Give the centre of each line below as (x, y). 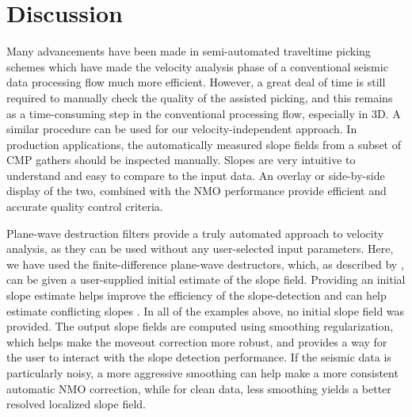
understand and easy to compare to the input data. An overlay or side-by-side (196, 175)
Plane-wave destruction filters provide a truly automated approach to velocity (195, 233)
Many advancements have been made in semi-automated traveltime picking (189, 51)
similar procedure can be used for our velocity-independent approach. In (182, 129)
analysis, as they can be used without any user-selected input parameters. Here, (200, 249)
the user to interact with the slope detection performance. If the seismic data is (199, 357)
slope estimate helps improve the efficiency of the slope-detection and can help (196, 295)
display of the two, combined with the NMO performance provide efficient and (196, 191)
